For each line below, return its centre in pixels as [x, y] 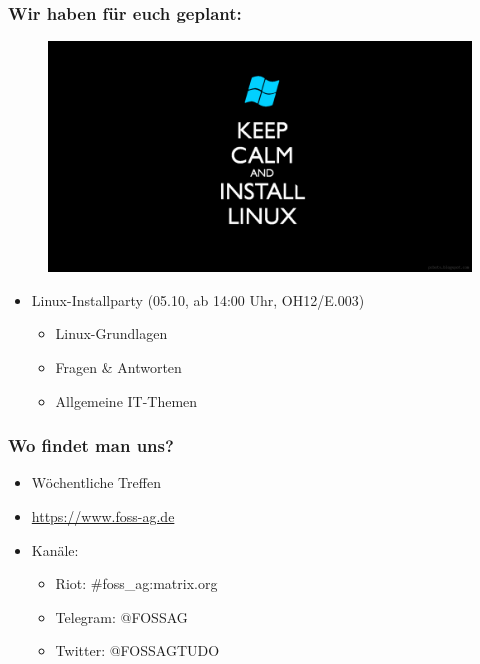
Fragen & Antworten [118, 367]
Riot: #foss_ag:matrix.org [136, 583]
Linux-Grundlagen [111, 333]
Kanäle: [55, 549]
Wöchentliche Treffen [96, 482]
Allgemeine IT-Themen [126, 400]
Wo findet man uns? [91, 445]
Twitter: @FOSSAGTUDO [137, 650]
